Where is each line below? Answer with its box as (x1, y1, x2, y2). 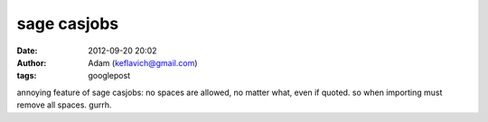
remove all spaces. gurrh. (16, 99, 112, 110)
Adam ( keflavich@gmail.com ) (88, 57, 198, 68)
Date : (16, 45, 38, 56)
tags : (16, 70, 37, 81)
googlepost (88, 70, 131, 81)
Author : (16, 57, 47, 68)
